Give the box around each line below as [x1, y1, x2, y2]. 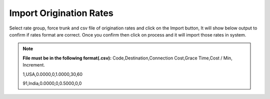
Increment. [22, 62, 45, 68]
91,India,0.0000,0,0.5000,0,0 [22, 80, 82, 86]
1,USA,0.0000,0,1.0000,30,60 [22, 71, 82, 77]
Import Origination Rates [9, 7, 113, 18]
